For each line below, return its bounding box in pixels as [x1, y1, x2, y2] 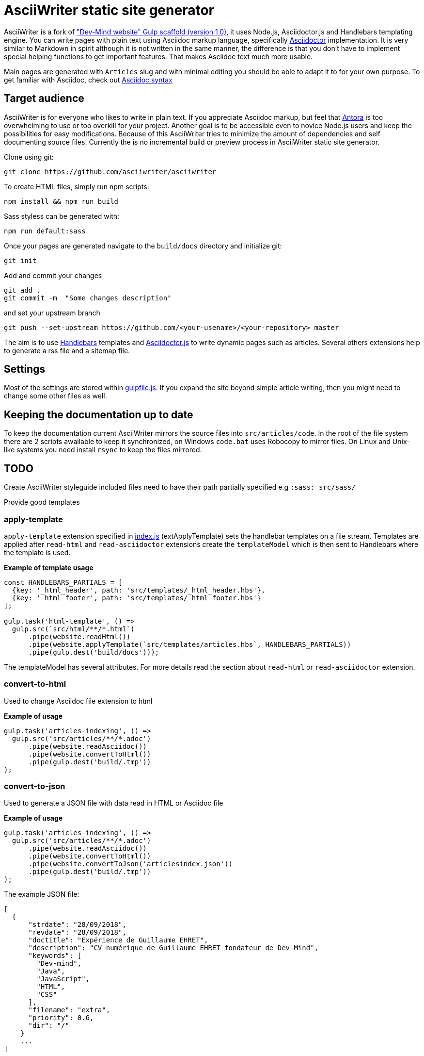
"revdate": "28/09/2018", [28, 928, 126, 937]
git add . [4, 286, 41, 294]
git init [4, 256, 37, 264]
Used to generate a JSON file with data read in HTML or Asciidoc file [4, 799, 223, 808]
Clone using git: [4, 152, 54, 161]
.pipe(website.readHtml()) [28, 632, 131, 641]
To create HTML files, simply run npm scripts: [4, 182, 149, 191]
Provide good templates [4, 498, 80, 507]
